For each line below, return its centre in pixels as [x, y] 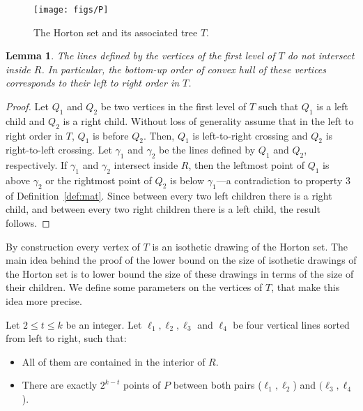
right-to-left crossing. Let [59, 150]
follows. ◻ [28, 223]
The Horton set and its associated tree [116, 32]
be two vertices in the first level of [173, 106]
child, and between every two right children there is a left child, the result [163, 209]
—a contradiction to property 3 [283, 180]
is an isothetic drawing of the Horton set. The [250, 246]
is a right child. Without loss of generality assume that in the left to [208, 120]
